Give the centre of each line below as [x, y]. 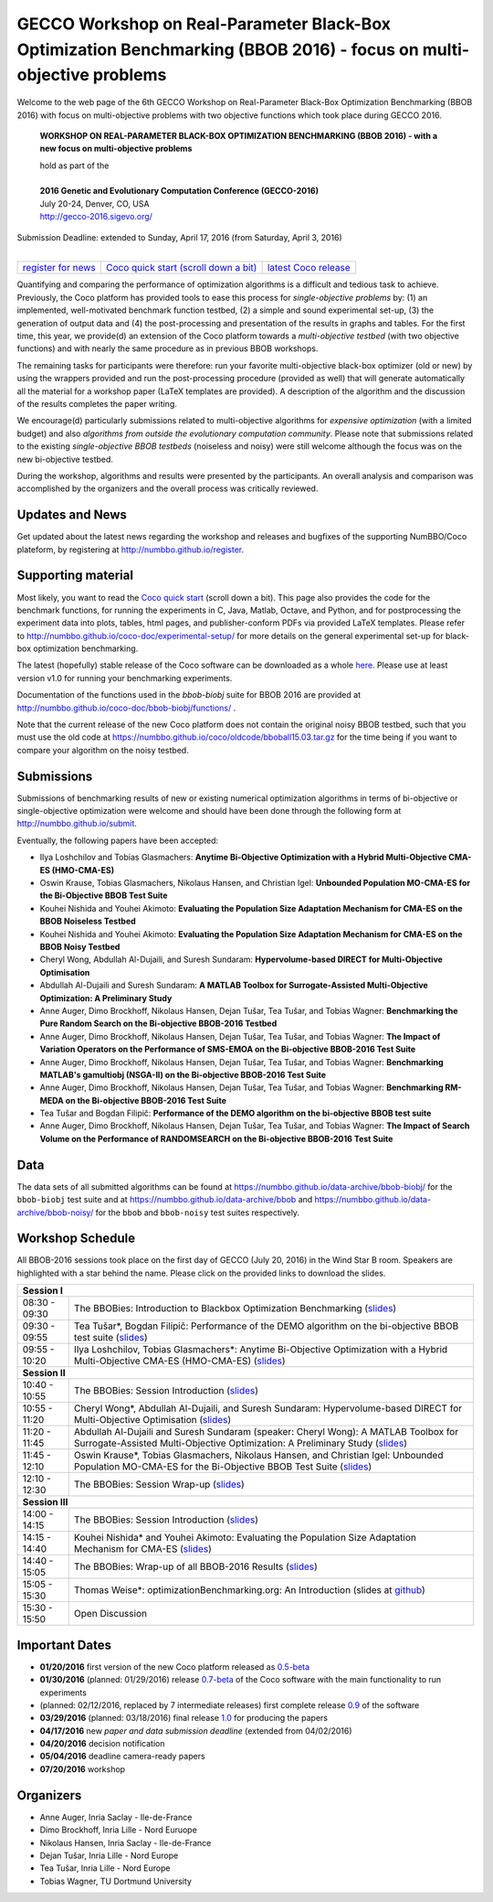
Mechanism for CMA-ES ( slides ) [142, 1549]
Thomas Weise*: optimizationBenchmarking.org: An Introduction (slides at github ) [250, 1590]
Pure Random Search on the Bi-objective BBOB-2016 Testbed [158, 1023]
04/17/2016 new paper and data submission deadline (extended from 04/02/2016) [196, 1731]
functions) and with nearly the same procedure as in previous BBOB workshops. [168, 348]
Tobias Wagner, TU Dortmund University [115, 1881]
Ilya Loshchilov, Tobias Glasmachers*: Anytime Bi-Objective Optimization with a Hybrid [261, 1350]
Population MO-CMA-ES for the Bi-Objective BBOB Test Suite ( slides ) [223, 1467]
